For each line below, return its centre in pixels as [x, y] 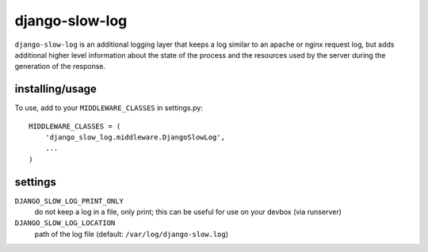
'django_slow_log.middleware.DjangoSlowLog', [135, 137]
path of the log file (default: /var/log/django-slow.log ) [132, 234]
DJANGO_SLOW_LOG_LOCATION [65, 223]
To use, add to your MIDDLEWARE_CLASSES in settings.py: [109, 108]
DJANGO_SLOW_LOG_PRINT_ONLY [69, 201]
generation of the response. [60, 67]
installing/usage [55, 89]
